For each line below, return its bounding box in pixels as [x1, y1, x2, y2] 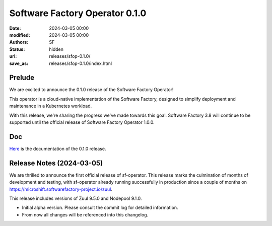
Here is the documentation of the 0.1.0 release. [9, 145, 106, 152]
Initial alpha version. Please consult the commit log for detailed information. [22, 204, 178, 211]
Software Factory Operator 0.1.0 [9, 8, 147, 19]
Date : [9, 25, 21, 31]
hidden [49, 46, 64, 52]
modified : [9, 32, 30, 38]
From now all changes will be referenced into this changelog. [22, 211, 149, 217]
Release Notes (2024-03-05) [9, 159, 103, 167]
